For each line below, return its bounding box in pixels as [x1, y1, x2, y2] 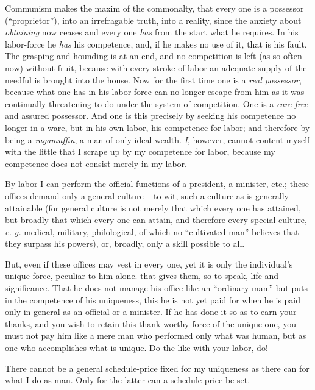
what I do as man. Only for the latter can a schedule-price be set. [5, 374, 250, 386]
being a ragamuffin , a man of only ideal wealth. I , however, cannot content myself [5, 133, 310, 146]
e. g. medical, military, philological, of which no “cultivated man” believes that [5, 225, 299, 238]
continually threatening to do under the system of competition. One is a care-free [5, 97, 308, 110]
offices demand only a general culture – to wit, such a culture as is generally [5, 189, 289, 202]
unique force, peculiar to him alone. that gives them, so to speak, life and [5, 269, 279, 282]
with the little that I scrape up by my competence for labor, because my [5, 145, 275, 158]
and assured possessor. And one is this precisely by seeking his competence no [5, 109, 296, 122]
